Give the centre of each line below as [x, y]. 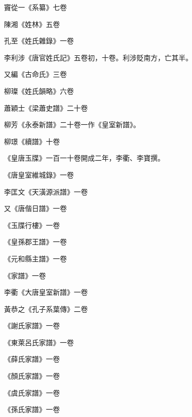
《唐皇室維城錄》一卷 [39, 174]
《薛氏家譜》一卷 [32, 359]
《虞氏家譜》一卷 [32, 392]
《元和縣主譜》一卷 [35, 258]
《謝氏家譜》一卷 [32, 325]
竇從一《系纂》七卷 [35, 7]
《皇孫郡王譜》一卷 [35, 242]
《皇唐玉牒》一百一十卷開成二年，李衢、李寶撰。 [84, 158]
